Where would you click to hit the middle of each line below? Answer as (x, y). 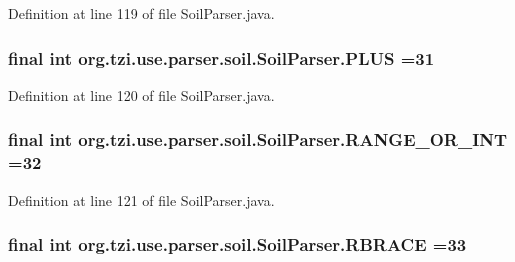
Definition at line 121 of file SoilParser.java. (141, 199)
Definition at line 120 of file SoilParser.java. (141, 94)
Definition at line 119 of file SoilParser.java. (141, 13)
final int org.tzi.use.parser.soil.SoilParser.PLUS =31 (221, 57)
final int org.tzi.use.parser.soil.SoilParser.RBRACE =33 (237, 244)
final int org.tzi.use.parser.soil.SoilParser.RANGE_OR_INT (258, 139)
